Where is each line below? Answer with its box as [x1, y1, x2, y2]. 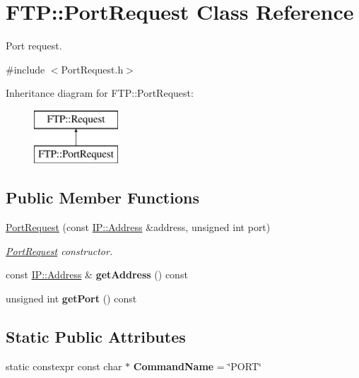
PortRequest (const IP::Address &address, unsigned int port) [6, 220, 271, 235]
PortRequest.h [61, 61, 124, 76]
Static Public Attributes [6, 326, 186, 348]
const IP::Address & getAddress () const [6, 267, 188, 282]
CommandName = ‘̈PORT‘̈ [133, 358, 261, 373]
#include [6, 61, 45, 76]
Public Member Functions [6, 187, 199, 208]
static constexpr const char [6, 358, 122, 373]
